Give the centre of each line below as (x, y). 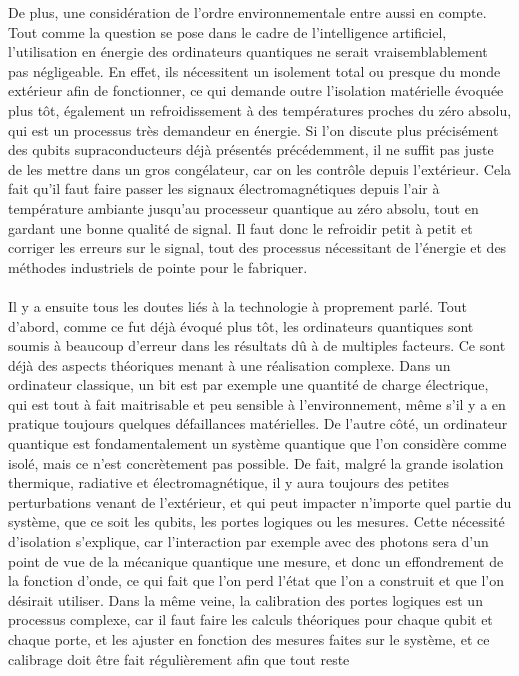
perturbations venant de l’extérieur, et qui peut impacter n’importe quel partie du (260, 501)
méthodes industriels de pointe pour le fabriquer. (158, 266)
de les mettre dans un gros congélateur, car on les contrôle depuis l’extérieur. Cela (260, 168)
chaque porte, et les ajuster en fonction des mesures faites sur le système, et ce (249, 639)
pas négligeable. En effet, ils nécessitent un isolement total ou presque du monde (254, 70)
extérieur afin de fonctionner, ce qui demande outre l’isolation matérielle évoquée (256, 90)
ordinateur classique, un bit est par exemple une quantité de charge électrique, (248, 384)
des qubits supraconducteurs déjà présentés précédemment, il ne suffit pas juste (251, 149)
